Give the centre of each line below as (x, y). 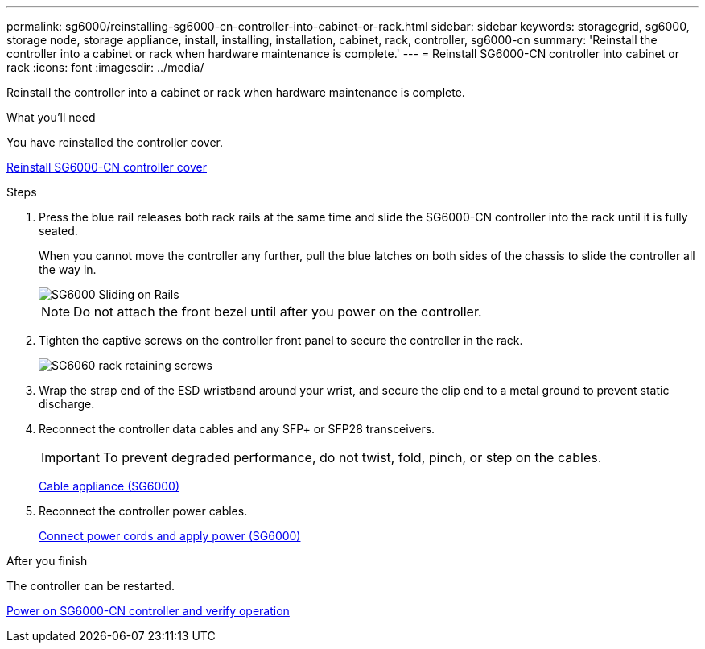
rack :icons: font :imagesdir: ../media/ (105, 67)
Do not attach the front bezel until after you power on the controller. (278, 312)
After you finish (47, 561)
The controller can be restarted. (91, 586)
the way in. (68, 269)
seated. (58, 231)
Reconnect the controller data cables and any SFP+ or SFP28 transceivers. (237, 429)
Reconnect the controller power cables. (143, 511)
